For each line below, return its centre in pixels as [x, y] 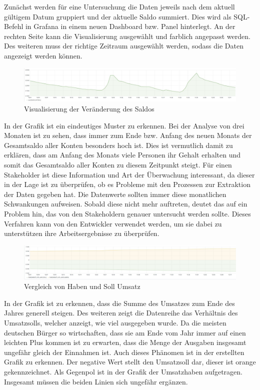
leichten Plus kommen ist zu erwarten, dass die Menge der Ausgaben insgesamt [125, 342]
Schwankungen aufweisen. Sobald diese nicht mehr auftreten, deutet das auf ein [126, 204]
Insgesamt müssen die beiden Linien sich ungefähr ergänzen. [96, 381]
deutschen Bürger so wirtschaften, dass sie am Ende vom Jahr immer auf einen [125, 332]
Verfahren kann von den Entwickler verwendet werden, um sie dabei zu [113, 223]
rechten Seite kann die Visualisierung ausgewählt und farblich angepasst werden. [127, 36]
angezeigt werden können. [43, 55]
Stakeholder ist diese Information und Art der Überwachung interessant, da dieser [129, 174]
